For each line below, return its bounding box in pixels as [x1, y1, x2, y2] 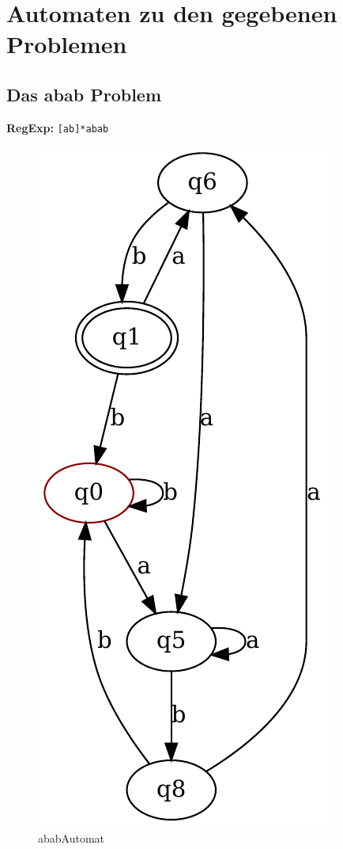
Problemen [6, 28, 127, 60]
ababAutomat [38, 830, 105, 847]
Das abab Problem [6, 82, 162, 106]
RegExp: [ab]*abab [6, 119, 109, 135]
